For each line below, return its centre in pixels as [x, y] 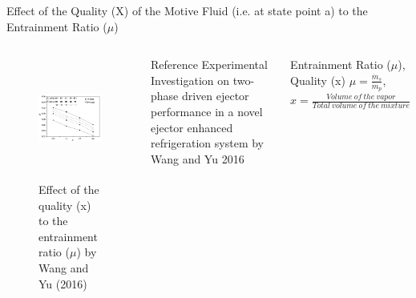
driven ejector [215, 96]
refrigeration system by [207, 143]
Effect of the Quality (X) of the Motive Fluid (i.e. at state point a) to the [187, 10]
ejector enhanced [192, 127]
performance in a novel [206, 111]
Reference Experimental [209, 64]
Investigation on [190, 80]
